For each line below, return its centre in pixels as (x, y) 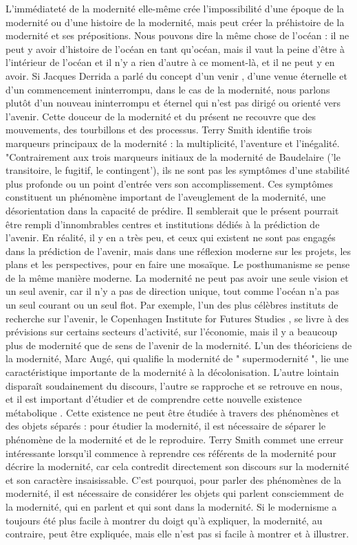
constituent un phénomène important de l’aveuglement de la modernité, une (166, 197)
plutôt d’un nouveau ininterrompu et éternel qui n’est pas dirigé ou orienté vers (173, 103)
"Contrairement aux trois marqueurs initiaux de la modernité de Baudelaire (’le (173, 156)
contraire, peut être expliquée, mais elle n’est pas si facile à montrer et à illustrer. (177, 534)
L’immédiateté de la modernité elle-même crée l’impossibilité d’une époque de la (175, 8)
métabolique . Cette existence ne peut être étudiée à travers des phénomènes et (173, 412)
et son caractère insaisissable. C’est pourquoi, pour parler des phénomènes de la (174, 479)
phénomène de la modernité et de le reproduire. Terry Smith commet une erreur (175, 439)
